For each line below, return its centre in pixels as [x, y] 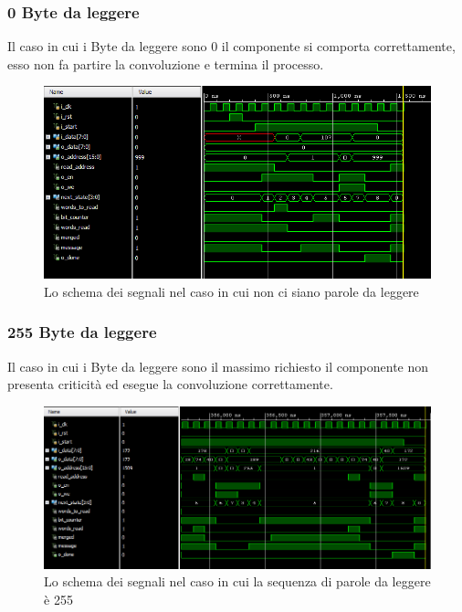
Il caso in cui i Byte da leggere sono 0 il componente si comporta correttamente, [231, 46]
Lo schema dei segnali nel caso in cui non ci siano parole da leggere [231, 291]
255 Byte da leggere [82, 332]
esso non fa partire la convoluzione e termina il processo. [166, 63]
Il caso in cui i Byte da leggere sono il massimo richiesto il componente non [218, 366]
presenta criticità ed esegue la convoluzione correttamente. [170, 384]
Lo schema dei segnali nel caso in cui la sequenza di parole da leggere [237, 581]
